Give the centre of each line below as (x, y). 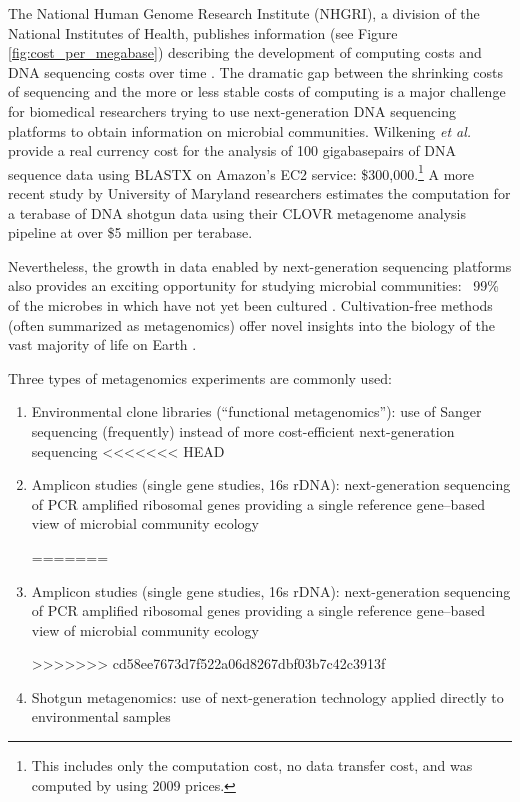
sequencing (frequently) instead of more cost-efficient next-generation (243, 430)
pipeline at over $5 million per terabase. (130, 232)
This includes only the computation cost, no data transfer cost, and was (252, 765)
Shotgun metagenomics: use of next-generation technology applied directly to (267, 696)
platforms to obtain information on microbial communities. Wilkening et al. (240, 130)
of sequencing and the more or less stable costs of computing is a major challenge (257, 91)
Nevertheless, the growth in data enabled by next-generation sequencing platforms (260, 265)
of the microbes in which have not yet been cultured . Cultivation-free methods (250, 304)
